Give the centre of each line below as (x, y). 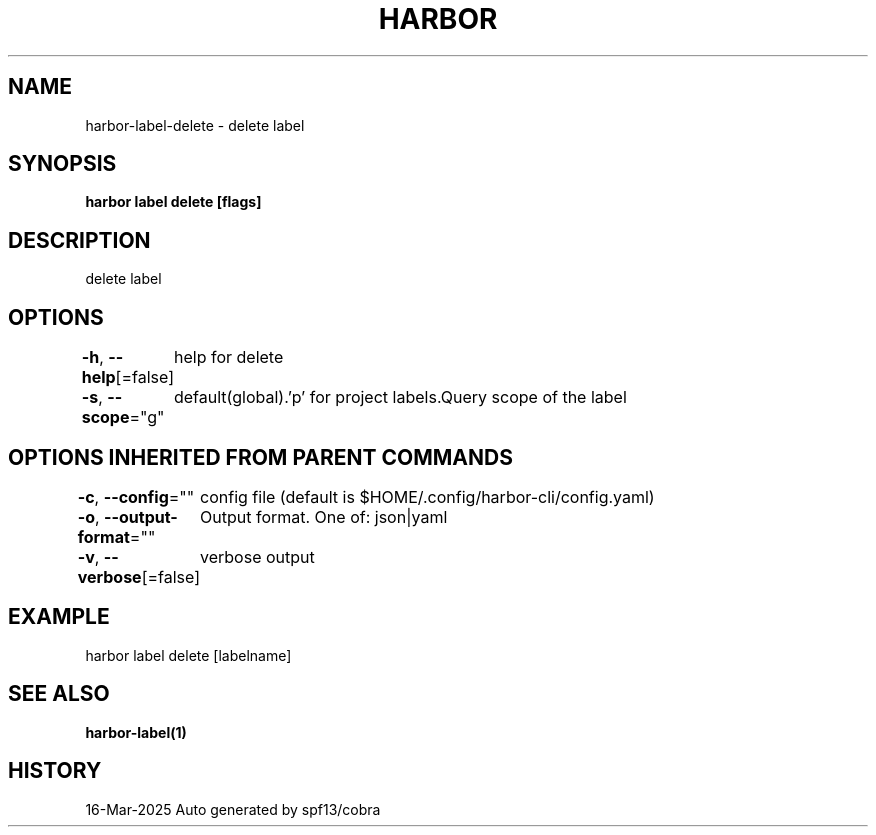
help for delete (228, 357)
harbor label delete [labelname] (188, 655)
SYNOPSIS (62, 164)
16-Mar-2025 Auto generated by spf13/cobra (233, 809)
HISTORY (55, 771)
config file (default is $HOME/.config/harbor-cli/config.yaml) (427, 496)
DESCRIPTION (79, 240)
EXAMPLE (59, 617)
